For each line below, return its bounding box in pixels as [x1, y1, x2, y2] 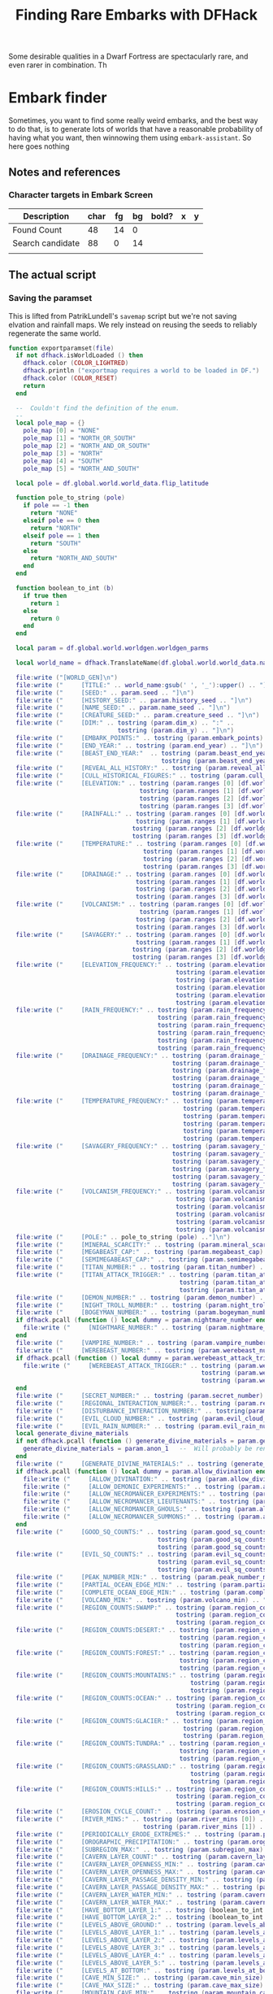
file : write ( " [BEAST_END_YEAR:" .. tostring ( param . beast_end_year [15, 749, 271, 757]
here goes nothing [8, 141, 70, 151]
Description [23, 210, 70, 221]
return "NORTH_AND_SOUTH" [29, 555, 118, 563]
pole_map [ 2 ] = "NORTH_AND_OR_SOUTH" [23, 442, 151, 450]
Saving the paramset [8, 293, 93, 304]
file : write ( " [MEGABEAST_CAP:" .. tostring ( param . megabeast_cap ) [15, 1248, 264, 1256]
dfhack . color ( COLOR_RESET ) [23, 374, 118, 382]
